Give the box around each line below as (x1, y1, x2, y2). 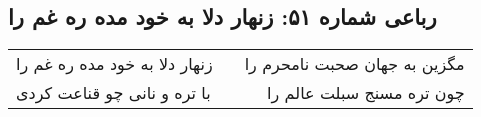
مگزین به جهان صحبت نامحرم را (244, 52, 465, 76)
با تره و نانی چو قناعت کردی (16, 81, 211, 105)
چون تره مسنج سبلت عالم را (267, 81, 465, 105)
